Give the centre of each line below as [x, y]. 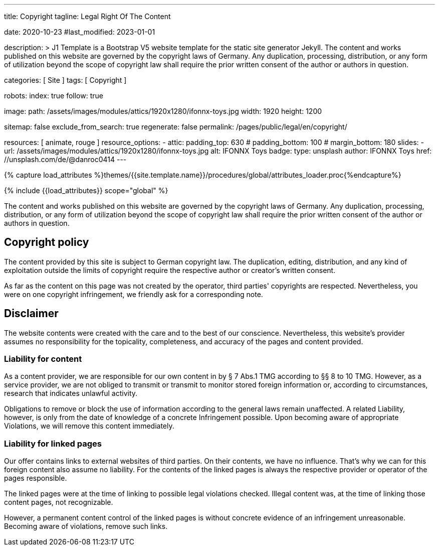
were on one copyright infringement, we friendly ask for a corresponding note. [134, 294]
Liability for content [43, 359]
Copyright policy [47, 242]
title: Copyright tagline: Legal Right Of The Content [87, 16]
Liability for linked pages [53, 443]
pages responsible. [36, 478]
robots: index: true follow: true [54, 96]
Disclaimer [31, 314]
